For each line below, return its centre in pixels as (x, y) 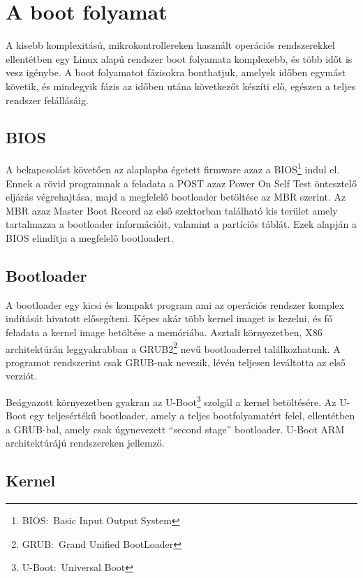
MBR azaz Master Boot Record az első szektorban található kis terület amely (172, 210)
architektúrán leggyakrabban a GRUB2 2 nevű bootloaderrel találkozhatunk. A (173, 347)
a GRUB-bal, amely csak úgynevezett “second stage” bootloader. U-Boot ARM (175, 429)
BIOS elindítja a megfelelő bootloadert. (90, 237)
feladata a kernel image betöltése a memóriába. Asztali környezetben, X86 (164, 332)
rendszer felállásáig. (47, 100)
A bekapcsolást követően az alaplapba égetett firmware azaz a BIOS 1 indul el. (173, 168)
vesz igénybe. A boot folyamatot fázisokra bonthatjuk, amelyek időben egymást (176, 72)
